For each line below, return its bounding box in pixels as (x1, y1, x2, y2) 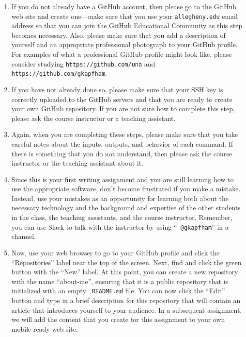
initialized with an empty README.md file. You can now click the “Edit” (11, 286, 225, 296)
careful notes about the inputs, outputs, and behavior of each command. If (11, 138, 233, 149)
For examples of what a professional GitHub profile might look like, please (11, 49, 232, 59)
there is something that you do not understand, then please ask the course (11, 148, 232, 158)
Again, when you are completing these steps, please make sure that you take (11, 129, 238, 139)
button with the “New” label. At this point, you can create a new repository (11, 267, 238, 277)
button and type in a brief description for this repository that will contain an (11, 295, 241, 305)
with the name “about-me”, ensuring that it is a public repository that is (11, 276, 229, 286)
